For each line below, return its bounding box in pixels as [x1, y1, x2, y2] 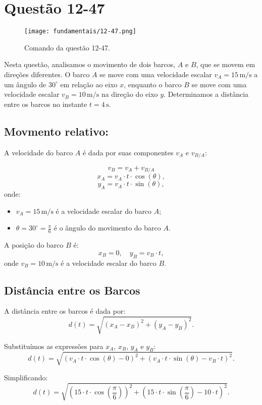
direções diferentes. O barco [4, 69, 90, 79]
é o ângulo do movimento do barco [54, 222, 161, 233]
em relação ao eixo [60, 79, 118, 89]
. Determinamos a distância [164, 89, 249, 99]
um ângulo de [4, 79, 46, 89]
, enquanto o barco [124, 79, 182, 89]
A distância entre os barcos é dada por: [4, 306, 126, 316]
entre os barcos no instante [4, 98, 87, 109]
